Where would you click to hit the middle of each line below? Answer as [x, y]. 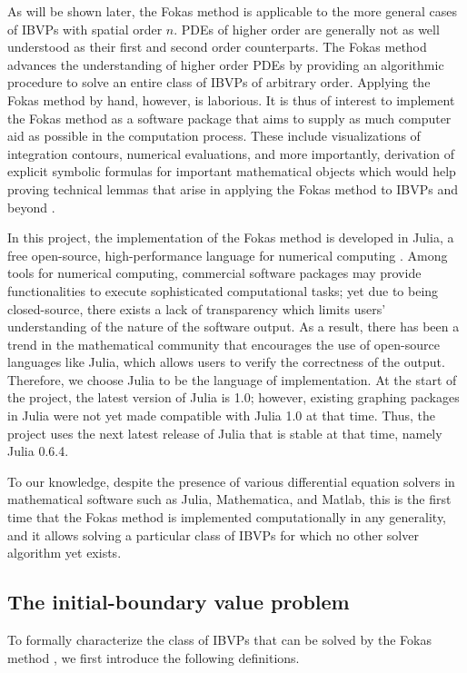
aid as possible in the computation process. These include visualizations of [214, 136]
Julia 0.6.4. [38, 451]
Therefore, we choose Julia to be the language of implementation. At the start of [232, 379]
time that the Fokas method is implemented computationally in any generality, [227, 517]
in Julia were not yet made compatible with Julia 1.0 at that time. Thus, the [222, 416]
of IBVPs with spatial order [85, 29]
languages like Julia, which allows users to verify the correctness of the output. [226, 362]
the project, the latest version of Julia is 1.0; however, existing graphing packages [233, 397]
